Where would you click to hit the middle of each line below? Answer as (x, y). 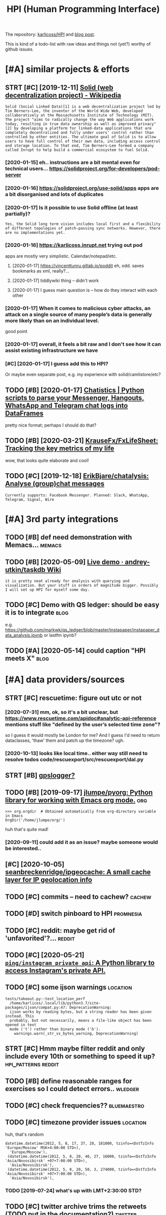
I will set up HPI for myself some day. (48, 590)
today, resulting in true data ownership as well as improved (71, 124)
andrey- (137, 562)
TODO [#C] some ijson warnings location (69, 987)
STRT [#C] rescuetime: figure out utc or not (74, 698)
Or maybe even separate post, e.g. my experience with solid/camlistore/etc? (83, 375)
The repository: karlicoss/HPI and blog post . (50, 34)
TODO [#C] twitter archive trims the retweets (76, 1207)
